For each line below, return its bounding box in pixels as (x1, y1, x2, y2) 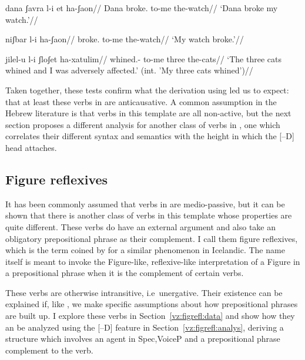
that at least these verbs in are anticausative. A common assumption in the (5, 95, 277, 107)
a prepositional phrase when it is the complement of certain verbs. (5, 267, 244, 279)
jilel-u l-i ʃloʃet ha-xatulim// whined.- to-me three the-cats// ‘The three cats (5, 52, 281, 65)
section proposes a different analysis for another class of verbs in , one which (5, 118, 280, 130)
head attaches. (5, 141, 57, 153)
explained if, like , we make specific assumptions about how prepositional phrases (5, 298, 298, 310)
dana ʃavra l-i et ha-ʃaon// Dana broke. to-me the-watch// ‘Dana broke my (5, 2, 278, 14)
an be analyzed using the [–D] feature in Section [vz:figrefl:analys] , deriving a (5, 321, 284, 333)
